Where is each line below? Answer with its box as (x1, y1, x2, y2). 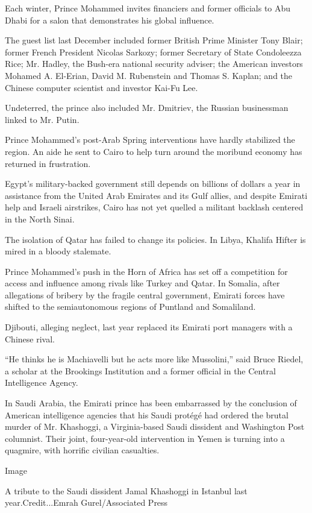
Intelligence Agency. (5, 376, 78, 389)
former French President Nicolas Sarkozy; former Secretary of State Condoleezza (5, 45, 302, 58)
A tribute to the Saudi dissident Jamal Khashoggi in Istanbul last (5, 484, 248, 497)
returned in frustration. (5, 157, 91, 169)
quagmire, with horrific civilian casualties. (5, 444, 160, 456)
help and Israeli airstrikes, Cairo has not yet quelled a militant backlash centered (5, 201, 304, 213)
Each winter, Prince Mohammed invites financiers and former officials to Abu (5, 2, 291, 14)
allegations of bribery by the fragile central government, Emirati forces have (5, 288, 285, 301)
